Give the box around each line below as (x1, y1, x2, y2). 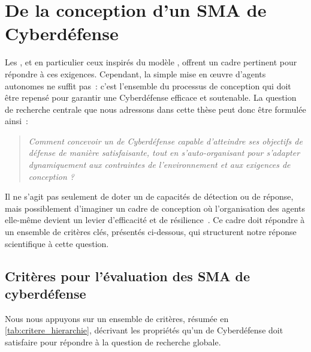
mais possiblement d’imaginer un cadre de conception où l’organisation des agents (5, 201, 306, 214)
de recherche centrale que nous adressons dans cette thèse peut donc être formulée (5, 103, 306, 115)
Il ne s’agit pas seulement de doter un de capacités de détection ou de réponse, (5, 190, 294, 203)
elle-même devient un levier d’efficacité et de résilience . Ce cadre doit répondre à (5, 213, 305, 226)
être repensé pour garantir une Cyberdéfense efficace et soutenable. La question (5, 91, 297, 104)
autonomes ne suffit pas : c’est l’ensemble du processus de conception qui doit (5, 79, 291, 92)
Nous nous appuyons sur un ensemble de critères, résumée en (5, 312, 229, 324)
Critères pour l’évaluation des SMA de (5, 266, 250, 285)
